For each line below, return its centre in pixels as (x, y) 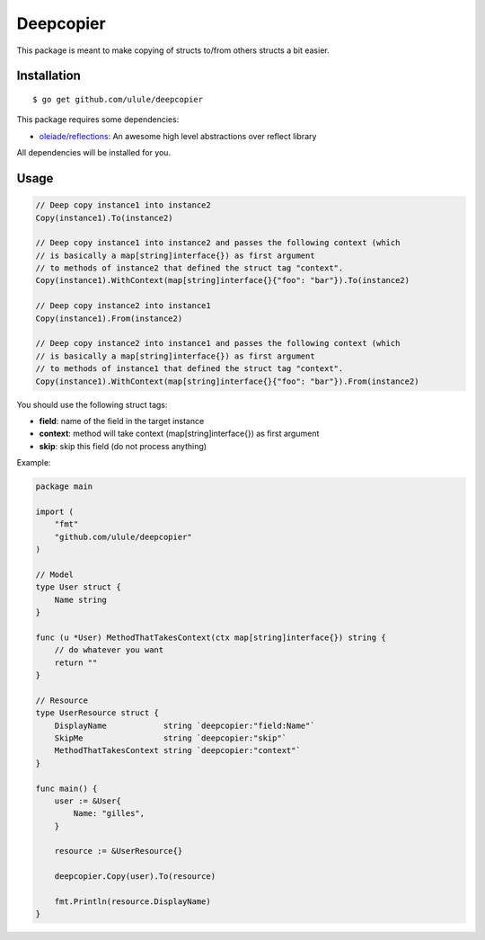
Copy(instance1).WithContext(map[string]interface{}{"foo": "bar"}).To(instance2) (223, 280)
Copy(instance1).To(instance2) (105, 217)
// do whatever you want (109, 650)
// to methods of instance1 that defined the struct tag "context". (190, 369)
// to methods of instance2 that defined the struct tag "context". (190, 268)
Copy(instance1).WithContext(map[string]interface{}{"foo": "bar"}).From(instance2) (227, 381)
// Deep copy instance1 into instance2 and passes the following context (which (218, 243)
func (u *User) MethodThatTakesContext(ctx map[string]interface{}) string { (211, 637)
